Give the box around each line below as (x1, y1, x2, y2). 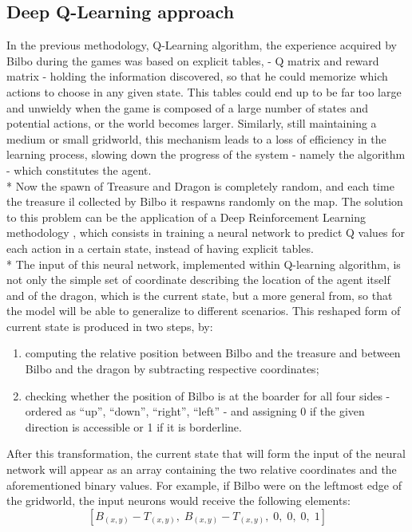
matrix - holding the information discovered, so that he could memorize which (6, 68, 388, 85)
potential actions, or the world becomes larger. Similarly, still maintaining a (6, 115, 377, 132)
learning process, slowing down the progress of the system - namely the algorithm (6, 146, 406, 163)
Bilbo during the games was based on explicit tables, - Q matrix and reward (6, 52, 379, 69)
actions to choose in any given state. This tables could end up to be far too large (6, 83, 402, 100)
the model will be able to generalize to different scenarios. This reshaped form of (6, 302, 401, 319)
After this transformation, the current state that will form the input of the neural (6, 445, 406, 462)
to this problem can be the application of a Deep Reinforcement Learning (6, 208, 366, 225)
